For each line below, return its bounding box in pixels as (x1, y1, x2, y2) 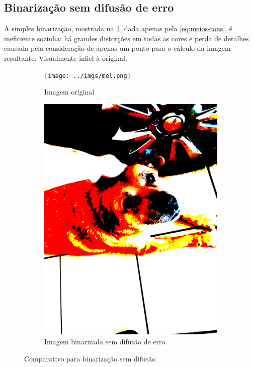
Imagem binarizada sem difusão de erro (44, 336, 165, 347)
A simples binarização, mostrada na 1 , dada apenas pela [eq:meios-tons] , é (4, 23, 232, 34)
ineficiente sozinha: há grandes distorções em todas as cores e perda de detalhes (4, 33, 249, 43)
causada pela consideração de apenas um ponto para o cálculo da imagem (4, 43, 231, 53)
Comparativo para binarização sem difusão (24, 353, 156, 363)
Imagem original (44, 86, 95, 97)
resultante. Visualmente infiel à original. (4, 52, 127, 63)
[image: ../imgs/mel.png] (44, 72, 131, 79)
